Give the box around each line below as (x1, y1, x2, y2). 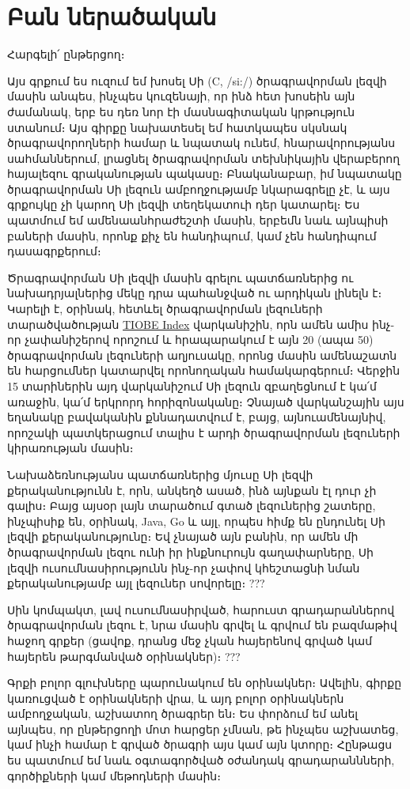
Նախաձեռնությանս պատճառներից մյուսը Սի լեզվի (7, 466, 313, 482)
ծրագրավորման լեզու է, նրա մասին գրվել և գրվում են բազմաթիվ (7, 617, 397, 633)
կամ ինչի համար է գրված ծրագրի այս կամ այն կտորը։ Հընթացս (7, 736, 393, 753)
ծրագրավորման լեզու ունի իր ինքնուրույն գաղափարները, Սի (7, 543, 374, 560)
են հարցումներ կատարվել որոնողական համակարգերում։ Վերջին (7, 362, 401, 379)
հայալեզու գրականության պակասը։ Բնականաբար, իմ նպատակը (7, 165, 402, 182)
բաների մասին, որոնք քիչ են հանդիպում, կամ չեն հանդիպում (7, 227, 377, 243)
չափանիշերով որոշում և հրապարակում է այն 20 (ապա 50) (25, 331, 374, 348)
